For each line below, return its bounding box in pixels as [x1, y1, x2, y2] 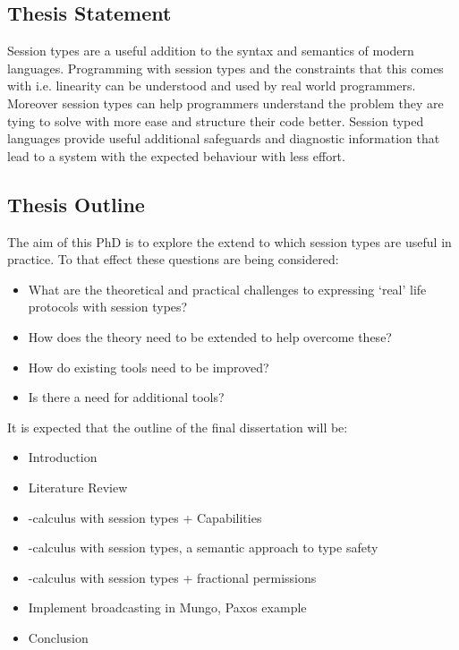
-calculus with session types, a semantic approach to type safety [28, 538, 378, 557]
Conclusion [28, 628, 89, 646]
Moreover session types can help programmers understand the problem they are [7, 93, 444, 112]
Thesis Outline [7, 190, 145, 218]
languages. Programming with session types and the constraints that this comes [7, 58, 444, 77]
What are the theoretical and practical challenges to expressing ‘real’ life [28, 279, 427, 298]
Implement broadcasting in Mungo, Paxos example [28, 598, 307, 617]
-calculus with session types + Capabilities [28, 508, 262, 526]
